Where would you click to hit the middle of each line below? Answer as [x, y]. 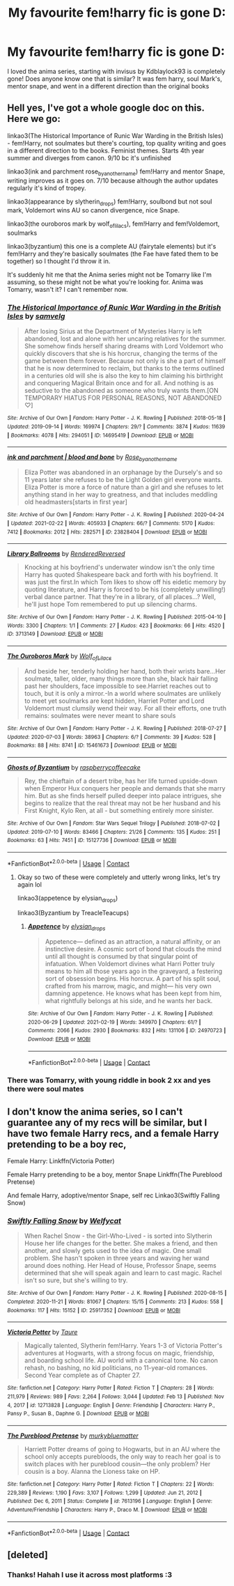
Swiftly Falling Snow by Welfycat [64, 1221]
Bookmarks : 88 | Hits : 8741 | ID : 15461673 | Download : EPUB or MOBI [92, 746]
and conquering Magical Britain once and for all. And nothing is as [119, 383]
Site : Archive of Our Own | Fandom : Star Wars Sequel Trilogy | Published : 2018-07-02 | [114, 823]
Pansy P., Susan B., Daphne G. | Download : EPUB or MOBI [78, 1414]
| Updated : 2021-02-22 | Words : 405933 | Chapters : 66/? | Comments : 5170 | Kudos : [111, 523]
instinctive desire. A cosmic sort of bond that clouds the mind [133, 949]
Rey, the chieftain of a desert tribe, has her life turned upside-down [121, 781]
